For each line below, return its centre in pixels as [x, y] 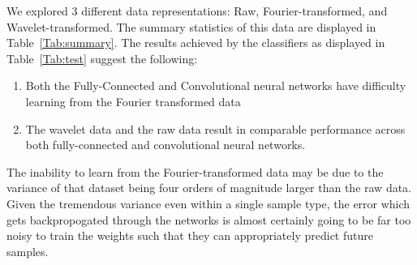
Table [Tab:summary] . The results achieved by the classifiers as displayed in [196, 43]
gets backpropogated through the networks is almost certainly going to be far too [209, 219]
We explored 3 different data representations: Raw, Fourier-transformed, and [197, 11]
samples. [28, 251]
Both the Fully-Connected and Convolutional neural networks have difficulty [216, 85]
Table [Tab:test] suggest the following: [102, 58]
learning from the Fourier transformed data [133, 101]
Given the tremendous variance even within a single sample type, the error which [208, 203]
